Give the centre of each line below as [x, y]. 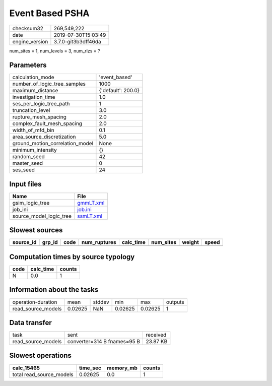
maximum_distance [35, 91]
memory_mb [122, 368]
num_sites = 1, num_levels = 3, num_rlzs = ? [55, 51]
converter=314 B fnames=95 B [104, 342]
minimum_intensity [35, 150]
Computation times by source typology [72, 257]
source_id [24, 242]
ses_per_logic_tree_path [41, 104]
